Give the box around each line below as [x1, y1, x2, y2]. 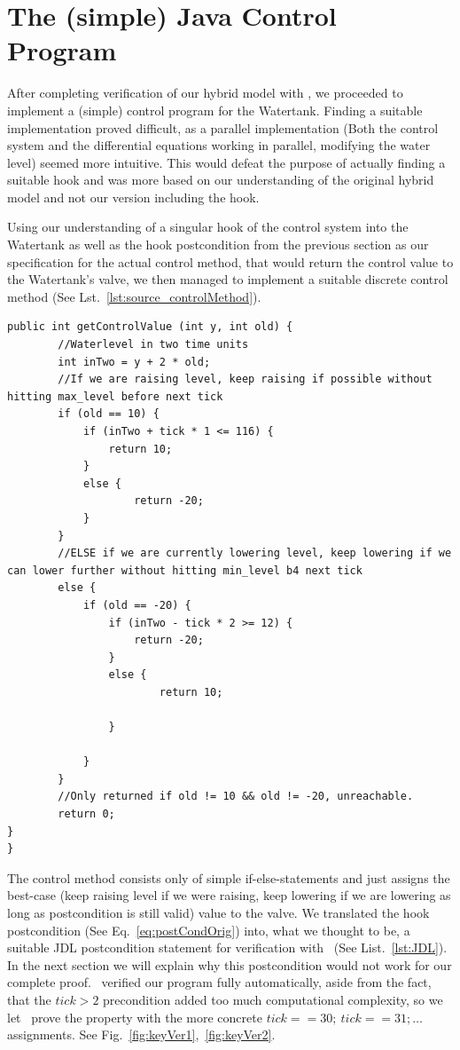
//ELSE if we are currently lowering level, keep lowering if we [58, 547, 452, 560]
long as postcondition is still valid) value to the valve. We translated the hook [7, 904, 430, 922]
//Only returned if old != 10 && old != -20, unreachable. [58, 790, 414, 803]
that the [7, 991, 51, 1008]
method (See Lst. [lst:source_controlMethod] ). [7, 287, 261, 305]
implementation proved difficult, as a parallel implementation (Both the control [7, 118, 439, 137]
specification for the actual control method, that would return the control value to [7, 252, 454, 271]
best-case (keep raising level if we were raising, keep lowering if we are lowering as [7, 886, 451, 904]
